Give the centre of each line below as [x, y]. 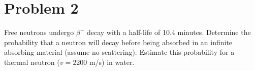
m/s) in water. [112, 62]
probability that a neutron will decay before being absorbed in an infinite [118, 42]
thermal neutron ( [32, 62]
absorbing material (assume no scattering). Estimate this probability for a [119, 52]
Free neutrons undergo [39, 32]
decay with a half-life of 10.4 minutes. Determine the [169, 32]
